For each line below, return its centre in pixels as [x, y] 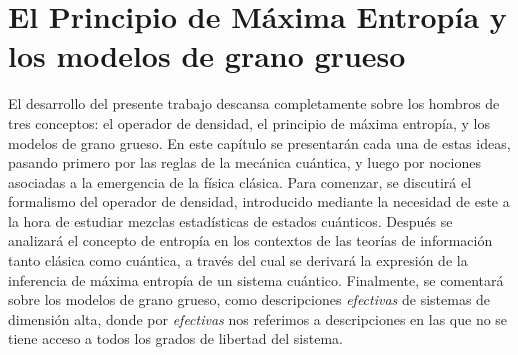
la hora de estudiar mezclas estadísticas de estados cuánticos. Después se [230, 220]
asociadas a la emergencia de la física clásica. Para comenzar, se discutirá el [240, 181]
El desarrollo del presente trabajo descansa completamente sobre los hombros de [254, 103]
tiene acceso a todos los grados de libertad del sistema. [175, 338]
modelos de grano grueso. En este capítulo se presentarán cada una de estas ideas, [259, 142]
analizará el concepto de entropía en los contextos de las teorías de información [250, 240]
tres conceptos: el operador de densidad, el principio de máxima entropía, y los [249, 122]
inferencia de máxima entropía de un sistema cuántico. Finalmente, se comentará [256, 279]
